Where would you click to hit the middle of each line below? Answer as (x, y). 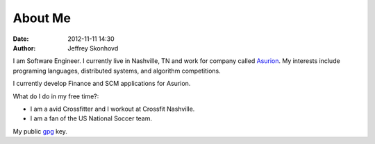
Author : (24, 48)
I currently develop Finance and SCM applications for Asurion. (102, 84)
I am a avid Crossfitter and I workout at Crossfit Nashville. (112, 109)
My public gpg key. (40, 131)
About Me (42, 18)
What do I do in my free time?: (56, 96)
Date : (21, 39)
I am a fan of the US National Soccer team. (91, 118)
